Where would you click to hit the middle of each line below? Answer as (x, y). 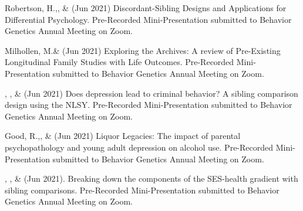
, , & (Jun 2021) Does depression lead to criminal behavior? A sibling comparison (151, 93)
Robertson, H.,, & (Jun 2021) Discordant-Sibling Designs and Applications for (146, 8)
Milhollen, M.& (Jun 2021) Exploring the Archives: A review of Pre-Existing (143, 50)
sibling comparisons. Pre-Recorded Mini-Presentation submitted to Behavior (142, 190)
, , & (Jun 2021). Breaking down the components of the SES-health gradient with (151, 178)
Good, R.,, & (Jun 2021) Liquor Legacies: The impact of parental (123, 136)
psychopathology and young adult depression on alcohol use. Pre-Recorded (139, 147)
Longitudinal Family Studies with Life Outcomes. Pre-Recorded (119, 62)
